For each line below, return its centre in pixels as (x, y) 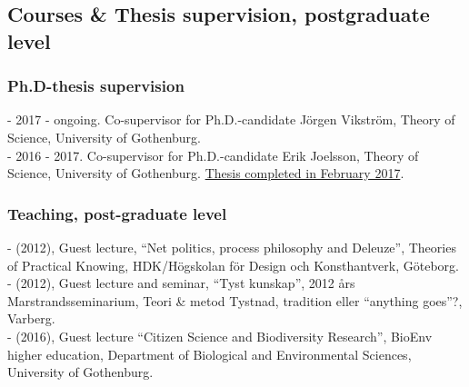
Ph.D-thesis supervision (96, 86)
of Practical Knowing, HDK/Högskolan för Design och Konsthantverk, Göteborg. (233, 265)
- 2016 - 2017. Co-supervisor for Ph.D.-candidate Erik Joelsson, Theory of (213, 155)
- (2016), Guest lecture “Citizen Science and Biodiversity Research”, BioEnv (220, 336)
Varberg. (31, 318)
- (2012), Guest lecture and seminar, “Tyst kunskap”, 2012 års (181, 283)
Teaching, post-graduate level (117, 213)
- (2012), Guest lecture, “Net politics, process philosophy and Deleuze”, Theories (232, 247)
